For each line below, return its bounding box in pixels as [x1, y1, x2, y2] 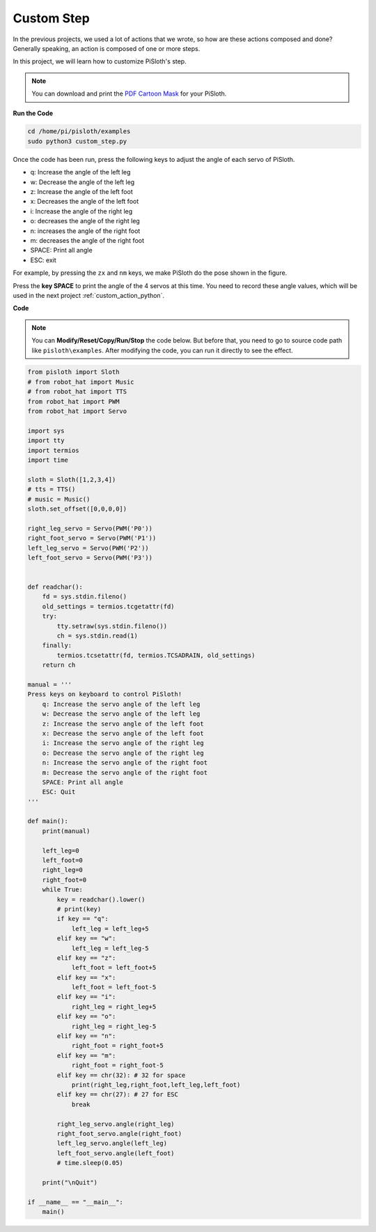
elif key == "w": [56, 935, 116, 942]
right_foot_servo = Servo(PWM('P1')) [27, 534, 157, 542]
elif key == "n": [56, 1032, 116, 1040]
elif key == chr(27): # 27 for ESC [56, 1090, 179, 1099]
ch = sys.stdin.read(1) [56, 632, 139, 640]
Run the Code [13, 109, 54, 117]
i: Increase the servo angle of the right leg [42, 739, 205, 747]
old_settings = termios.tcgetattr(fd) [42, 602, 175, 610]
